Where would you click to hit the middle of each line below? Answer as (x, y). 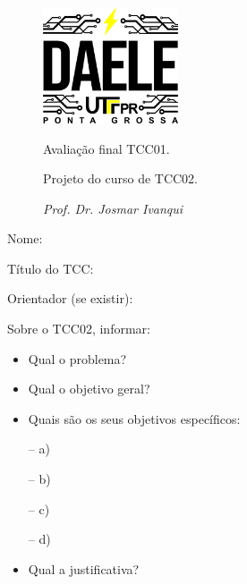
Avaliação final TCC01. (106, 148)
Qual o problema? (77, 358)
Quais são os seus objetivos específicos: (134, 418)
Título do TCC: (51, 268)
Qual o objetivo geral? (89, 389)
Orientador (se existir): (70, 298)
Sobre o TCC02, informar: (79, 329)
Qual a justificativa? (84, 568)
